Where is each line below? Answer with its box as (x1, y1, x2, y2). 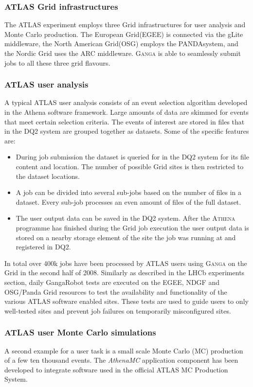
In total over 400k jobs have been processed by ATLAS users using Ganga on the (4, 258, 247, 268)
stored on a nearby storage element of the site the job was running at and (16, 232, 236, 242)
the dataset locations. (16, 171, 80, 181)
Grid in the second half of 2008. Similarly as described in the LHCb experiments (4, 267, 245, 278)
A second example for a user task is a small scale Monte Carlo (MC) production (4, 345, 243, 355)
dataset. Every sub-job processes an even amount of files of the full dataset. (16, 196, 241, 207)
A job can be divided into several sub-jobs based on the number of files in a (16, 187, 242, 197)
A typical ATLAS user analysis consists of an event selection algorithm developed (4, 97, 248, 107)
